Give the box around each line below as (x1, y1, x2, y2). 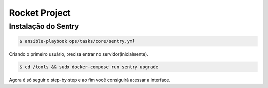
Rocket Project (9, 7, 71, 18)
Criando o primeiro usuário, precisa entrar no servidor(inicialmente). (9, 51, 148, 57)
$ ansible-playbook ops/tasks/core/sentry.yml (19, 38, 135, 44)
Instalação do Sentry (9, 22, 79, 30)
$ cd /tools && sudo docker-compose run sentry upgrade (19, 64, 159, 70)
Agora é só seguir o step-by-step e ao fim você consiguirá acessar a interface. (9, 77, 171, 83)
